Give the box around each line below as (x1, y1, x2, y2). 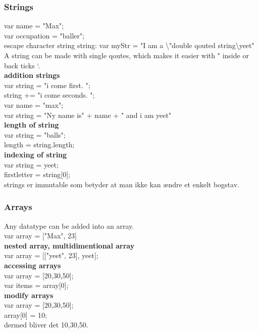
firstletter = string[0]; (4, 169, 70, 180)
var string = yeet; (4, 159, 59, 170)
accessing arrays (4, 260, 61, 270)
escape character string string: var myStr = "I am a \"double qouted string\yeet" (4, 40, 254, 51)
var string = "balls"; (4, 129, 66, 140)
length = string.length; (4, 139, 75, 150)
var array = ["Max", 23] (4, 230, 77, 241)
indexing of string (4, 149, 67, 159)
